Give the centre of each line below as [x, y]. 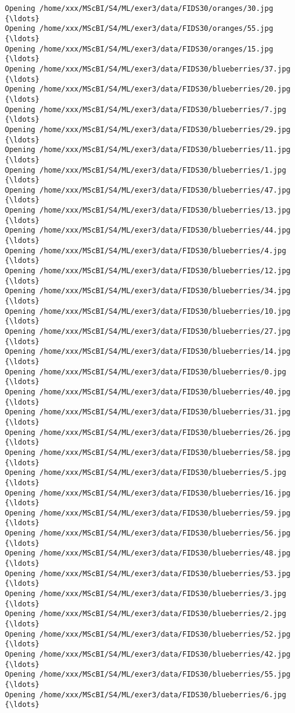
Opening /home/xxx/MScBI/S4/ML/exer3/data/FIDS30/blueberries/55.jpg [148, 675]
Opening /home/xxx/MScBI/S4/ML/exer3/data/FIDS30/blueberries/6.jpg [146, 695]
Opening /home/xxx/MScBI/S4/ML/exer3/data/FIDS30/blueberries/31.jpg [148, 412]
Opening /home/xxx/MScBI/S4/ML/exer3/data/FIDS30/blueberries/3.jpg [146, 594]
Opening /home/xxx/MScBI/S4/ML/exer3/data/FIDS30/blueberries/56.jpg [148, 533]
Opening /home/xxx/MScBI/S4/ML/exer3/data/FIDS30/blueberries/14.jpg [148, 352]
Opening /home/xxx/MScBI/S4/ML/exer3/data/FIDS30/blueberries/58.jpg [148, 452]
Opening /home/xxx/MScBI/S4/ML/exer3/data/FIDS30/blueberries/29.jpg [148, 129]
